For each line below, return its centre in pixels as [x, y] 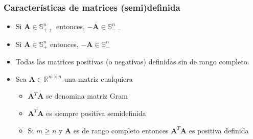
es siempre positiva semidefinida [96, 113]
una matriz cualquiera [98, 78]
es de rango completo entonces [121, 130]
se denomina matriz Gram [87, 96]
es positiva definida [219, 130]
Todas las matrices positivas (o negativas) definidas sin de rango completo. [132, 62]
